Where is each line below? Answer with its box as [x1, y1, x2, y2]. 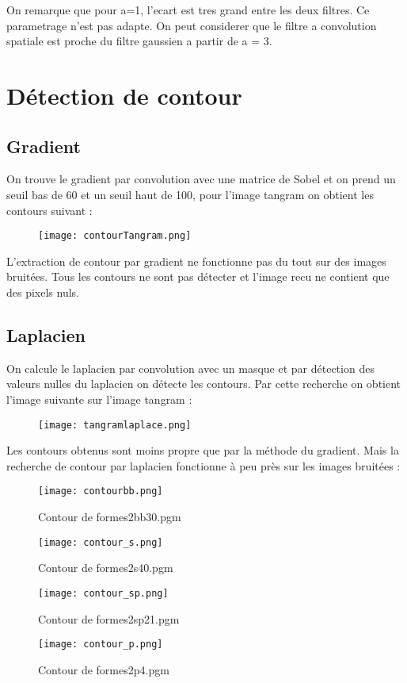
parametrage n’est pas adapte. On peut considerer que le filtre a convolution [6, 17, 377, 33]
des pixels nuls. [6, 283, 80, 300]
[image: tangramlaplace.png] [38, 419, 192, 431]
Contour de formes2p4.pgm [38, 661, 169, 677]
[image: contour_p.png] [38, 639, 163, 650]
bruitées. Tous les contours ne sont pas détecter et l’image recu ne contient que [6, 268, 390, 285]
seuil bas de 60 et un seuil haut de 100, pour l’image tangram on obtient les [6, 186, 374, 202]
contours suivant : [6, 201, 93, 218]
